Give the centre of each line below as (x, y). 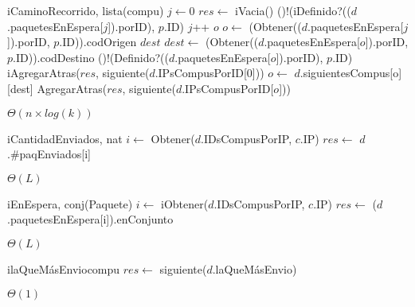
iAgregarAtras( (44, 73)
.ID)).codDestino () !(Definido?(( (91, 57)
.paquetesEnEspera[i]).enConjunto (90, 219)
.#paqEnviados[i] (49, 154)
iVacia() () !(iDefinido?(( (293, 10)
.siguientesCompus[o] (351, 73)
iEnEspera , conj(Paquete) (70, 203)
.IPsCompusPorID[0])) (209, 73)
